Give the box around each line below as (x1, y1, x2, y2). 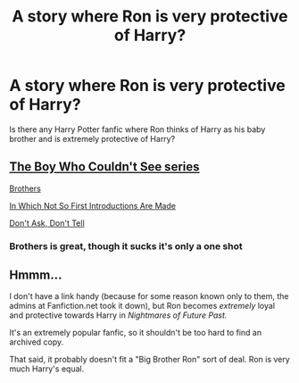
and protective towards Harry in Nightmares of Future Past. (9, 310, 228, 321)
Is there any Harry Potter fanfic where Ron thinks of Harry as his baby (9, 123, 266, 135)
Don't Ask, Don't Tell (9, 217, 85, 229)
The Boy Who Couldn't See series (9, 159, 200, 175)
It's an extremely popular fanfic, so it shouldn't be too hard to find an (9, 328, 262, 338)
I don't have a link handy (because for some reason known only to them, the (9, 291, 289, 302)
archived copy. (9, 337, 64, 347)
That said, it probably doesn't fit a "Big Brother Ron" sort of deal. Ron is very (9, 354, 290, 365)
